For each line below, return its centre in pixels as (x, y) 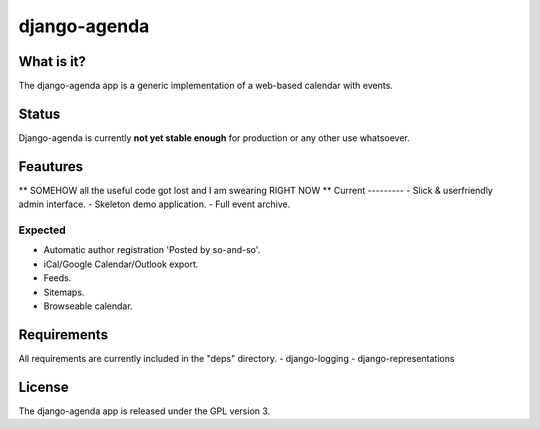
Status (39, 113)
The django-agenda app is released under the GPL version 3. (144, 411)
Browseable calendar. (88, 306)
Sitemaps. (64, 292)
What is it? (52, 61)
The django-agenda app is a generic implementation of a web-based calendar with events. (206, 86)
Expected (42, 230)
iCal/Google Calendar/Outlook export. (121, 264)
